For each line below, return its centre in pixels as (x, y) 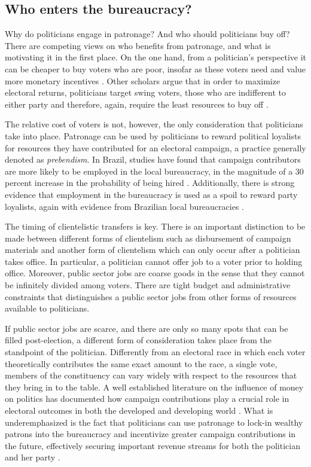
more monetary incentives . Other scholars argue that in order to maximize (143, 80)
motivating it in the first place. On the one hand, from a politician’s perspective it (155, 57)
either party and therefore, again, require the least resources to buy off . (137, 104)
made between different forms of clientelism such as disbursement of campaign (148, 238)
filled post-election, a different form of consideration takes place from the (138, 340)
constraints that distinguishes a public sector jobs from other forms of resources (151, 296)
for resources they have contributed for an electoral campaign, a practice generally (155, 147)
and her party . (33, 457)
